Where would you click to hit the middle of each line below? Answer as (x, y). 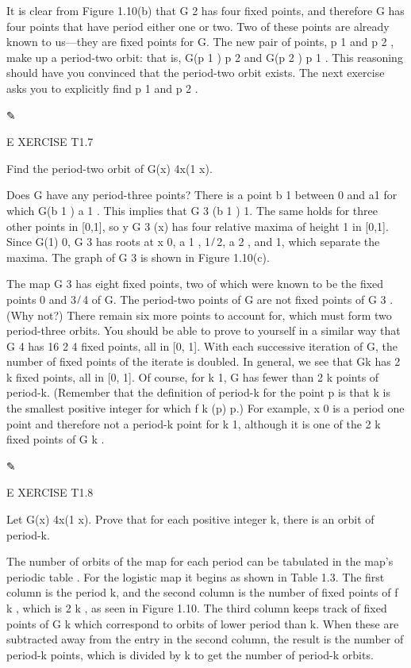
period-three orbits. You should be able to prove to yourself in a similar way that (204, 330)
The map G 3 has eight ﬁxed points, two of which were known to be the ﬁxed (195, 284)
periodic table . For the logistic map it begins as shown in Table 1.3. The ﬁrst (196, 576)
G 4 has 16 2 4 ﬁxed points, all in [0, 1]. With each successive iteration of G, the (202, 346)
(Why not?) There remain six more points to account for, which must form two (199, 315)
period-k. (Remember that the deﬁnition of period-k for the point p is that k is (198, 392)
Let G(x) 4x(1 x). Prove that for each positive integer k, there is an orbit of (190, 519)
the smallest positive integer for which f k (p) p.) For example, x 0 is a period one (205, 408)
